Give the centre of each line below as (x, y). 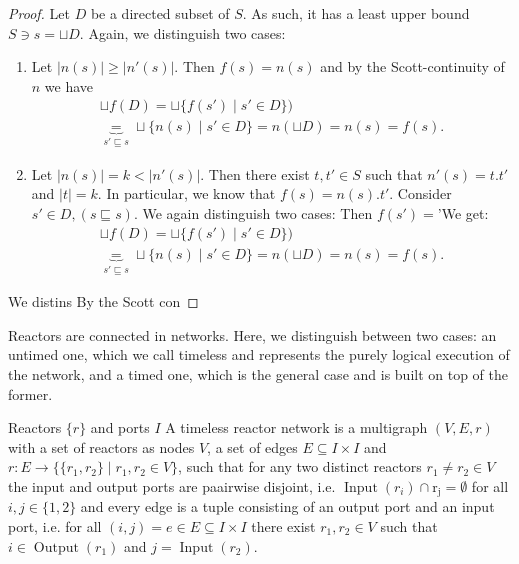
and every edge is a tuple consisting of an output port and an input (287, 506)
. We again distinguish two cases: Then (253, 213)
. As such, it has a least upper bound (356, 13)
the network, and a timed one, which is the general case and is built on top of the (258, 373)
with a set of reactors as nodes (101, 446)
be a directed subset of (160, 13)
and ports (120, 427)
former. (30, 393)
